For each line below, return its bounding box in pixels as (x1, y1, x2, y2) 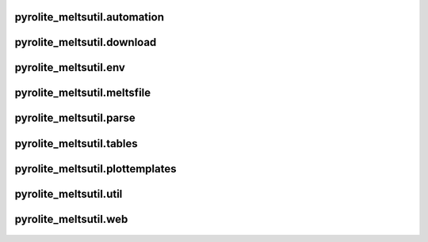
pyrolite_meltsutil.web (14, 212, 128, 225)
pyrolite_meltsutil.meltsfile (14, 86, 151, 100)
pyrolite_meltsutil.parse (14, 112, 136, 125)
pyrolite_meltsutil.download (14, 36, 157, 49)
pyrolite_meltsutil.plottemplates (14, 162, 177, 176)
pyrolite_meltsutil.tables (14, 137, 138, 150)
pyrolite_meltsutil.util (14, 187, 123, 201)
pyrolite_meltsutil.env (14, 61, 126, 74)
